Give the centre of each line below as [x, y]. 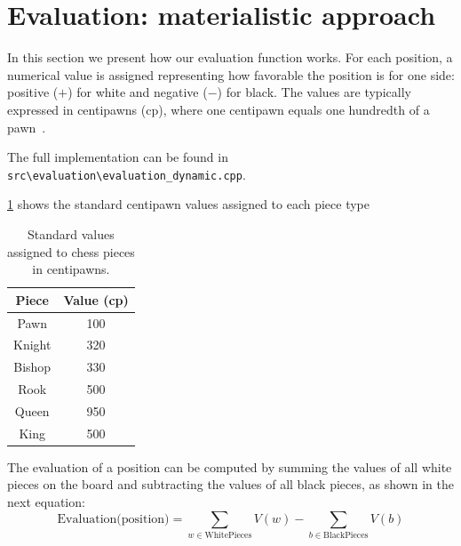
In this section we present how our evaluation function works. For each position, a [230, 57]
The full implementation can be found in [118, 157]
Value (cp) [96, 299]
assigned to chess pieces [71, 251]
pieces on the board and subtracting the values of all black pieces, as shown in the [230, 484]
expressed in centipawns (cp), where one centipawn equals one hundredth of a [219, 109]
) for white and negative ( [138, 92]
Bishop [32, 367]
